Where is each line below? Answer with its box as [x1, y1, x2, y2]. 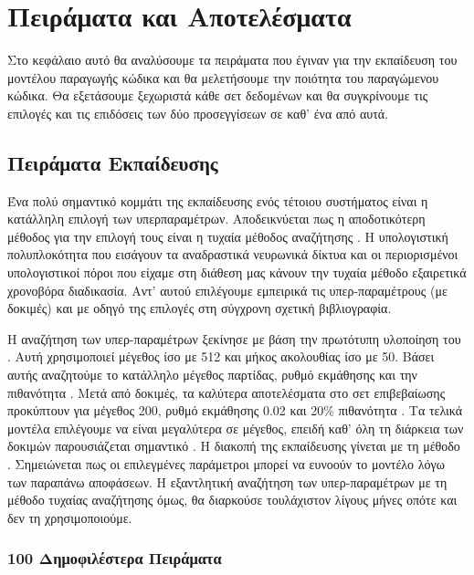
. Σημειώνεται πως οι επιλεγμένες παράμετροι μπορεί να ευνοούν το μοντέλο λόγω [7, 455, 445, 474]
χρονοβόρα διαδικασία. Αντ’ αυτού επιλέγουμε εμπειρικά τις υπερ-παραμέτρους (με [7, 280, 448, 299]
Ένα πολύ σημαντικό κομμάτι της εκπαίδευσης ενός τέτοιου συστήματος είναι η [7, 191, 428, 210]
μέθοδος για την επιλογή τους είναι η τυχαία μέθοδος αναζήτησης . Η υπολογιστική [7, 226, 448, 246]
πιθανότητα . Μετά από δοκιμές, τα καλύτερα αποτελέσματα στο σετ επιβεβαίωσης [7, 382, 446, 402]
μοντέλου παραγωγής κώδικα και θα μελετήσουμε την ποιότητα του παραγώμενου [7, 68, 439, 87]
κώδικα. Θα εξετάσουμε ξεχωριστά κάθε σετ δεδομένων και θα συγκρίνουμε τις [7, 86, 428, 105]
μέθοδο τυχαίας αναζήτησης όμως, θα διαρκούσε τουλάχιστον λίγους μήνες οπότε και [7, 490, 458, 509]
